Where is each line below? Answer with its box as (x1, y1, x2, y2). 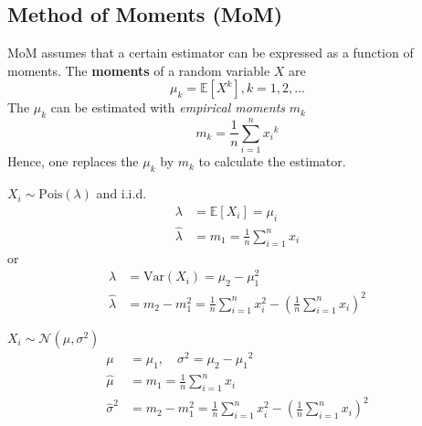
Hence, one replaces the (7, 152, 139, 171)
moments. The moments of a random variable (7, 60, 270, 80)
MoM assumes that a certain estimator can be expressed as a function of (7, 43, 414, 62)
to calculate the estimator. (198, 152, 346, 171)
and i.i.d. (96, 184, 147, 203)
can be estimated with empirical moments (50, 98, 286, 117)
